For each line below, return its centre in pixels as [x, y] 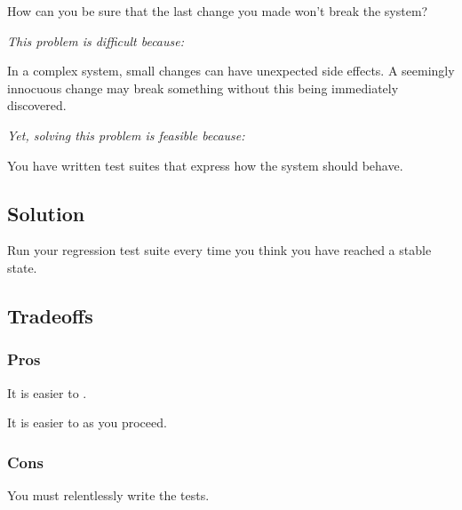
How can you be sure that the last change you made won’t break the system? [218, 11]
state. [22, 267]
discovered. [37, 105]
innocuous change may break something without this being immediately [203, 88]
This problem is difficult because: [96, 40]
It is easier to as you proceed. [87, 422]
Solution [46, 213]
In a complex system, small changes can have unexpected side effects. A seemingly [231, 71]
